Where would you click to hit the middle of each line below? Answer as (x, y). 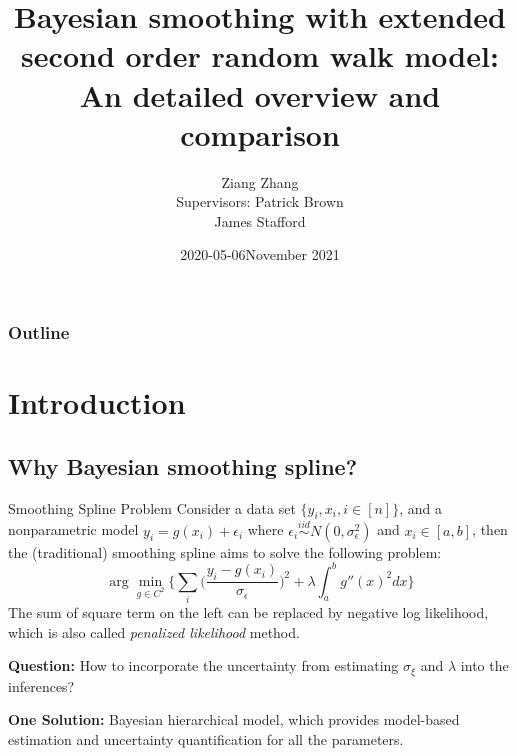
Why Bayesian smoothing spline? (183, 465)
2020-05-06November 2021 (260, 254)
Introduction (97, 402)
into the (484, 665)
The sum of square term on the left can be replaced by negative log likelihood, (248, 612)
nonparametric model (73, 529)
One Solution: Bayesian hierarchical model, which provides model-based (234, 719)
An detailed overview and (260, 94)
